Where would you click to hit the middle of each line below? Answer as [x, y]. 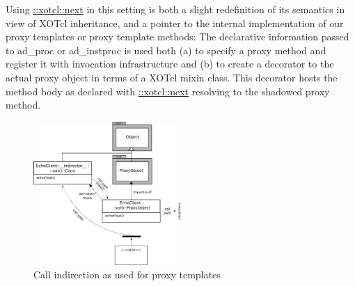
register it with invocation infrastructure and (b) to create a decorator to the [170, 64]
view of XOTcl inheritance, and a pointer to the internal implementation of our [175, 23]
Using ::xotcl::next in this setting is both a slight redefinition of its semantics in [175, 9]
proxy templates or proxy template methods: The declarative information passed [177, 37]
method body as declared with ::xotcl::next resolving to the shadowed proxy [168, 91]
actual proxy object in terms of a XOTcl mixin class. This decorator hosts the [172, 77]
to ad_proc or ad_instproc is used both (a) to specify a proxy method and [166, 50]
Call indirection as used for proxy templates [127, 275]
